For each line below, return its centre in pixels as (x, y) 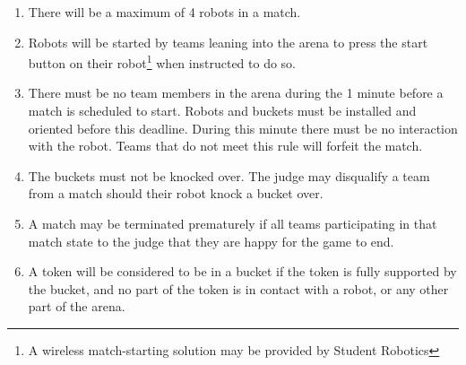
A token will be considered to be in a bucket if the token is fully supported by (242, 271)
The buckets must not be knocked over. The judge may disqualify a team (229, 175)
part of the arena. (77, 306)
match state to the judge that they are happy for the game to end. (211, 241)
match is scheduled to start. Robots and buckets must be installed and (222, 111)
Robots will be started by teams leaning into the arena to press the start (228, 42)
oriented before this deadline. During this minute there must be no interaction (243, 128)
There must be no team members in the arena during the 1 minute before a (236, 93)
